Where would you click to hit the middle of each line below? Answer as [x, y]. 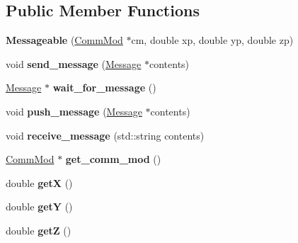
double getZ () [39, 230]
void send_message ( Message [74, 63]
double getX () [39, 182]
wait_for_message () [104, 87]
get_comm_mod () [113, 159]
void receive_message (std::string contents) [105, 135]
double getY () [39, 207]
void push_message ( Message [74, 111]
